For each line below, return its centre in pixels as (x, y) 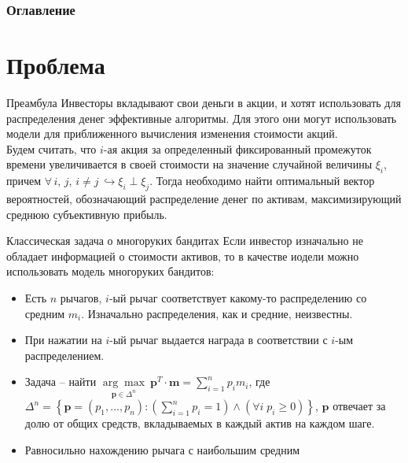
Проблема (56, 65)
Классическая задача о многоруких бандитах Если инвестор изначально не (185, 241)
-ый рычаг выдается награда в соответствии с (219, 340)
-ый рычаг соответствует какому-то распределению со (238, 297)
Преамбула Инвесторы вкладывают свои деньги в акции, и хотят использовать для (204, 102)
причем (24, 181)
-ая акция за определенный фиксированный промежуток (237, 148)
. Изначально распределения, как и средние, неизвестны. (217, 313)
